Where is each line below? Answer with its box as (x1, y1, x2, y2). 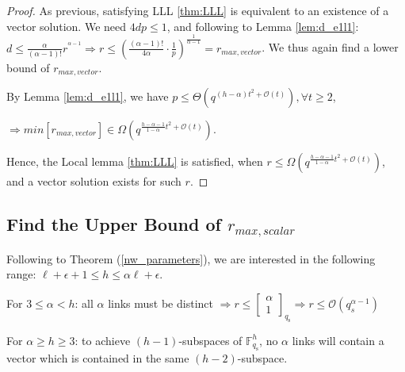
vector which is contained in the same (6, 349, 189, 366)
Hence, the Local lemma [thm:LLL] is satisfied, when (6, 153, 263, 169)
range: (6, 266, 36, 282)
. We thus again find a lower (262, 39, 399, 56)
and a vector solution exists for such (6, 173, 181, 189)
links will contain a (292, 332, 384, 348)
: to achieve (75, 332, 131, 348)
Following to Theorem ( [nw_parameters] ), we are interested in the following (6, 250, 376, 267)
